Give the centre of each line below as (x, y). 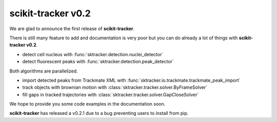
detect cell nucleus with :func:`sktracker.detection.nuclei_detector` (93, 54)
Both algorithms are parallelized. (44, 71)
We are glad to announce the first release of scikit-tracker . (72, 29)
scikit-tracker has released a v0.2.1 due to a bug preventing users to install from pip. (99, 113)
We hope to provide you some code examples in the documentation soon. (87, 104)
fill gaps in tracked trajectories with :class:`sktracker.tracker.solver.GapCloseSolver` (111, 94)
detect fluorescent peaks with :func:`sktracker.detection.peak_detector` (98, 62)
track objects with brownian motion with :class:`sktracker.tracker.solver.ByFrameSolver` (115, 87)
